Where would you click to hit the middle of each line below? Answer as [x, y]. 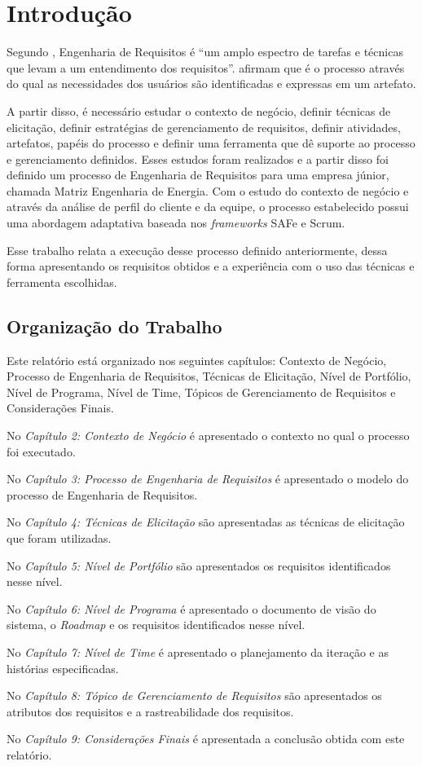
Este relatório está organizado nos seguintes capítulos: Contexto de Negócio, [197, 360]
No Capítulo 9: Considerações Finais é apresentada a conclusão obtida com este [206, 739]
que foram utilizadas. [59, 537]
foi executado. [41, 451]
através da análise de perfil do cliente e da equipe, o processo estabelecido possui [208, 207]
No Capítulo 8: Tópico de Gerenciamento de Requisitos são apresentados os [194, 696]
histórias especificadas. [63, 668]
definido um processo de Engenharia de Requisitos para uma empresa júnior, [198, 175]
